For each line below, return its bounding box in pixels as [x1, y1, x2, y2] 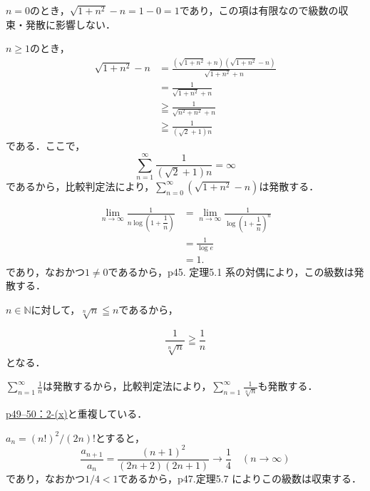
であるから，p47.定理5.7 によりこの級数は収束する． [118, 470, 361, 485]
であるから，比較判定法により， [6, 178, 155, 193]
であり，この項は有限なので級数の [179, 3, 339, 17]
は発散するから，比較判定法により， [43, 378, 212, 393]
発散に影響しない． [25, 16, 115, 31]
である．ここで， [6, 138, 86, 153]
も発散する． [257, 378, 318, 393]
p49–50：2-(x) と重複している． [6, 406, 148, 421]
